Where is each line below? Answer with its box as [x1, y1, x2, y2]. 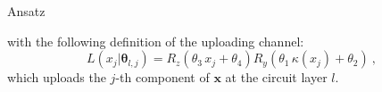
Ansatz [7, 2, 46, 20]
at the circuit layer [225, 68, 328, 87]
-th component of [115, 68, 210, 87]
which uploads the [7, 68, 106, 87]
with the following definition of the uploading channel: [7, 31, 304, 50]
